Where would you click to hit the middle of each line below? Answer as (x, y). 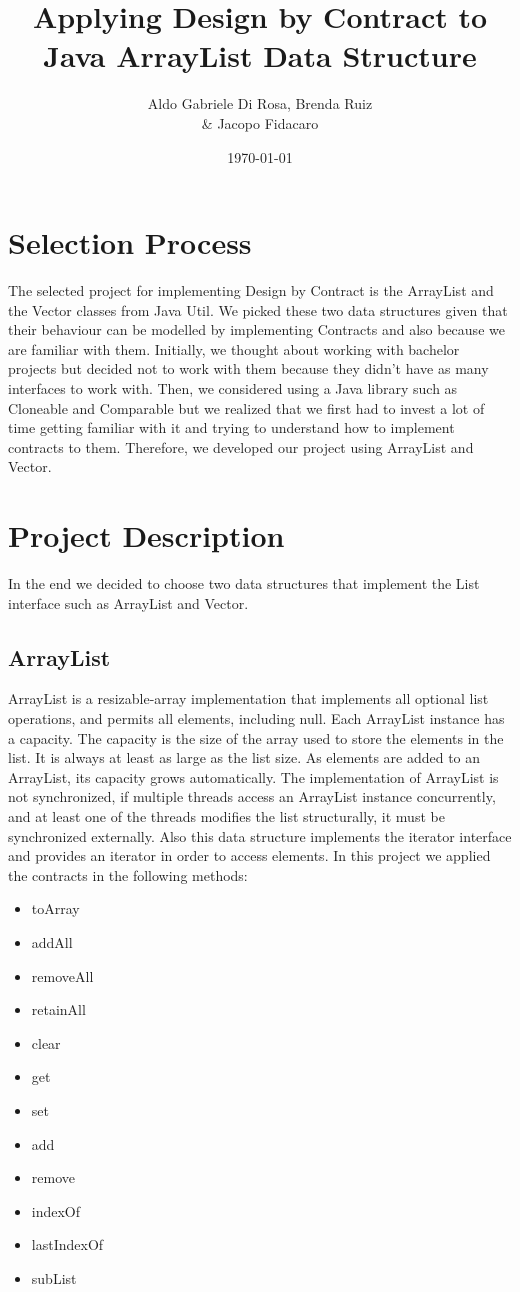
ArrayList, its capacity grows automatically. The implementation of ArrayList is (253, 776)
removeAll (62, 975)
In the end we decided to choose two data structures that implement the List (244, 583)
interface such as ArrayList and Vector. (128, 602)
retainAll (58, 1009)
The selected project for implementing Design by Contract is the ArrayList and (251, 290)
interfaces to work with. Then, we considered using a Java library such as (233, 388)
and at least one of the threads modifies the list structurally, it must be (226, 816)
